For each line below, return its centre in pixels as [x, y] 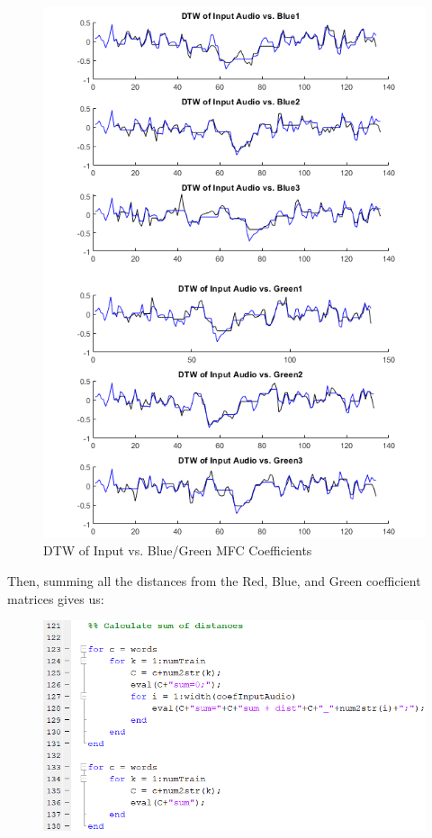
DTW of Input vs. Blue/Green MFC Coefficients [178, 550]
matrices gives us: [56, 598]
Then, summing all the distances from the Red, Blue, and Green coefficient [214, 581]
